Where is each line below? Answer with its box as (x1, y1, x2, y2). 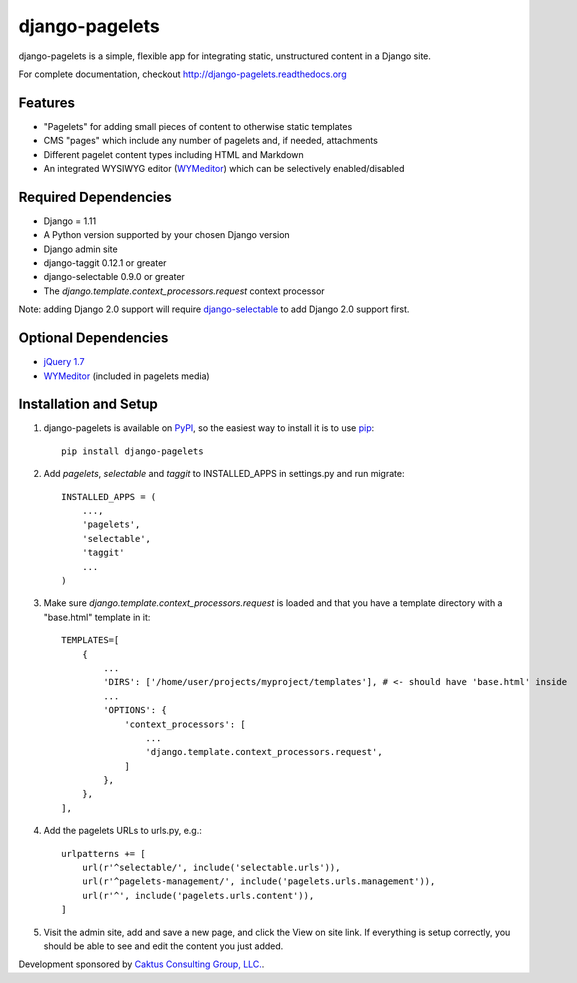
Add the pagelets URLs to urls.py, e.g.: (43, 825, 202, 837)
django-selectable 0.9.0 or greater (43, 271, 185, 283)
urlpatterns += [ (61, 848, 146, 859)
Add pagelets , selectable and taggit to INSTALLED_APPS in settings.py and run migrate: (43, 468, 405, 480)
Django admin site (43, 243, 119, 255)
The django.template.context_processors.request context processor (43, 285, 325, 297)
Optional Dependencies (18, 330, 169, 347)
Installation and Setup (18, 396, 159, 413)
